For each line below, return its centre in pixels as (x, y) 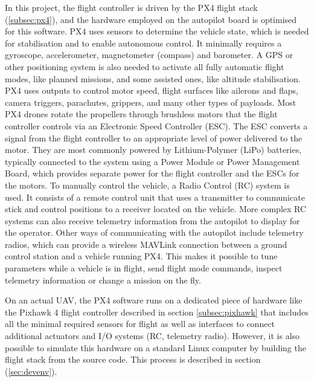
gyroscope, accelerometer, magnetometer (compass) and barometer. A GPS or (149, 55)
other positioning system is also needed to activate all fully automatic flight (145, 66)
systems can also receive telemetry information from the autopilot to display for (152, 220)
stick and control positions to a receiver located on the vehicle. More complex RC (156, 209)
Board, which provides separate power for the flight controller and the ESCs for (152, 173)
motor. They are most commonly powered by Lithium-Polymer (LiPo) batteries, (153, 150)
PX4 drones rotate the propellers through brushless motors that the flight (141, 114)
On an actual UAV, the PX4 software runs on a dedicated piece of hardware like (154, 300)
